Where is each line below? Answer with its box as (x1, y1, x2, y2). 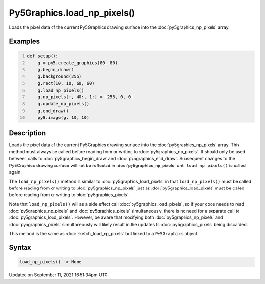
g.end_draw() (37, 108, 69, 114)
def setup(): (27, 53, 59, 59)
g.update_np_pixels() (37, 101, 90, 107)
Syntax (9, 243, 31, 252)
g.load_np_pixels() (37, 87, 84, 93)
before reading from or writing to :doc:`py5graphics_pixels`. (9, 192, 130, 198)
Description (9, 129, 46, 137)
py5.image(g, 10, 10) (37, 115, 90, 120)
